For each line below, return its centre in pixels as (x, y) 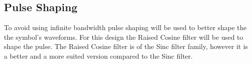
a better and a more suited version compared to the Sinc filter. (98, 56)
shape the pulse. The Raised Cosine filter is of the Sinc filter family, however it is (126, 46)
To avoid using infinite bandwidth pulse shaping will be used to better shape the (125, 27)
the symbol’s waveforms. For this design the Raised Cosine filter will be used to (124, 37)
